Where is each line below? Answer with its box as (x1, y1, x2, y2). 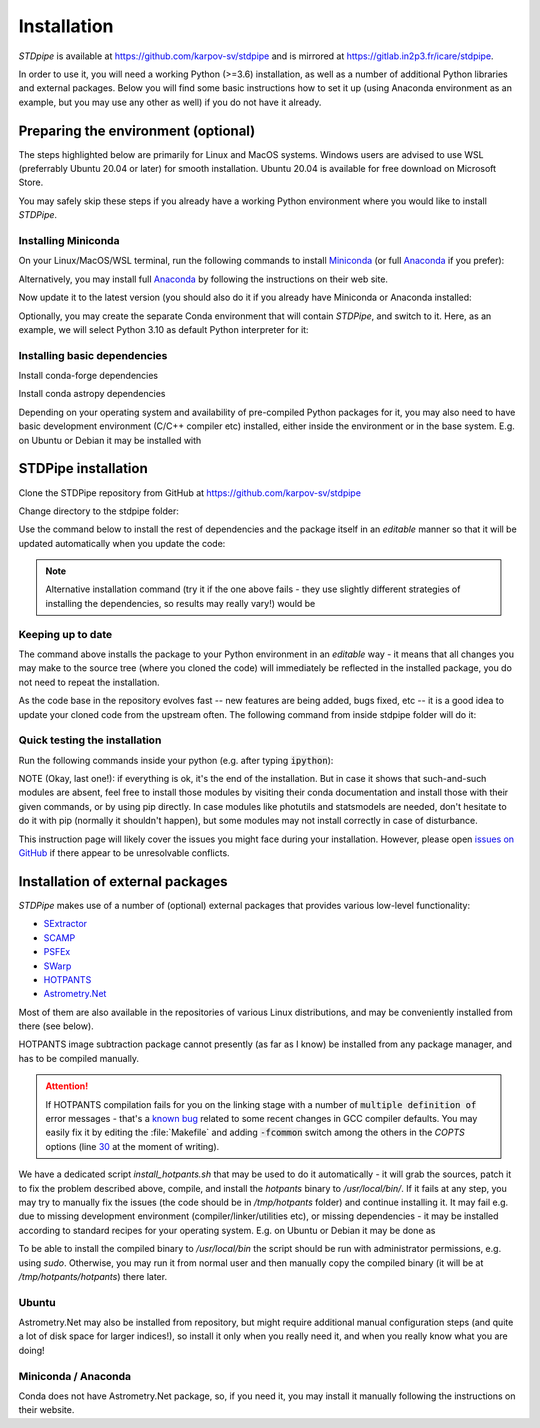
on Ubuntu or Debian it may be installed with (18, 434, 202, 446)
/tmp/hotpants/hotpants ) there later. (18, 1270, 168, 1282)
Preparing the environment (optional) (18, 122, 256, 139)
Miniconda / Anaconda (18, 1369, 132, 1383)
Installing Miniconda (18, 233, 120, 247)
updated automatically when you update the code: (18, 537, 226, 549)
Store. (18, 176, 44, 189)
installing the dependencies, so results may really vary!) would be (45, 597, 316, 609)
